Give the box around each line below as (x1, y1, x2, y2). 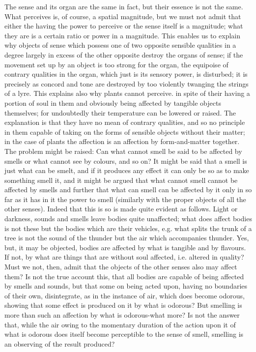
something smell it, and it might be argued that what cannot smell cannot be (4, 175, 238, 185)
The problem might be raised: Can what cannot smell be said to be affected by (4, 146, 242, 156)
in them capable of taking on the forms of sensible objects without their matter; (4, 126, 245, 137)
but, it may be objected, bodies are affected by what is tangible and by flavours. (4, 242, 246, 252)
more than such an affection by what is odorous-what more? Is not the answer (4, 310, 240, 320)
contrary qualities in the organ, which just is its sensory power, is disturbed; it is (4, 69, 248, 79)
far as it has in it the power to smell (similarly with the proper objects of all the (4, 194, 246, 204)
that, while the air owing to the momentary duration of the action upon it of (4, 319, 236, 329)
